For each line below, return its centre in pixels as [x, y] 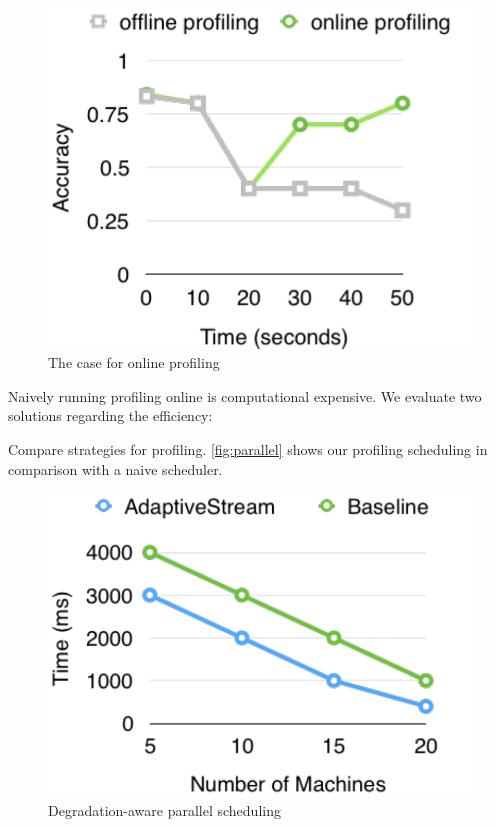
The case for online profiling [134, 362]
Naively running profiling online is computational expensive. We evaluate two [245, 395]
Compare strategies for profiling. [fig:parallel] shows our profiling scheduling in [248, 448]
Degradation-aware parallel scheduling [164, 810]
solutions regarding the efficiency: [110, 415]
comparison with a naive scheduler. [115, 468]
